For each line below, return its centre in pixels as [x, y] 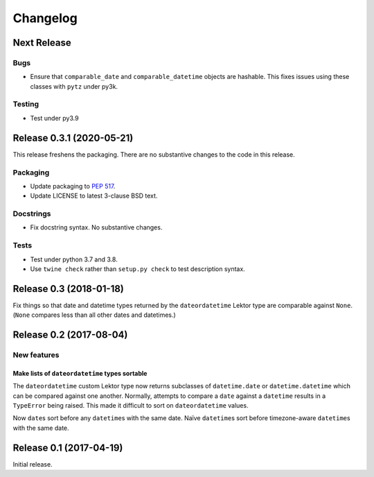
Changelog [45, 18]
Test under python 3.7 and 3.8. [74, 259]
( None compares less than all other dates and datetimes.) [94, 315]
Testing [26, 104]
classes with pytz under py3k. [74, 86]
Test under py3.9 [54, 118]
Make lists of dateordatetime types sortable [80, 373]
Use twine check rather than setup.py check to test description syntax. [137, 269]
